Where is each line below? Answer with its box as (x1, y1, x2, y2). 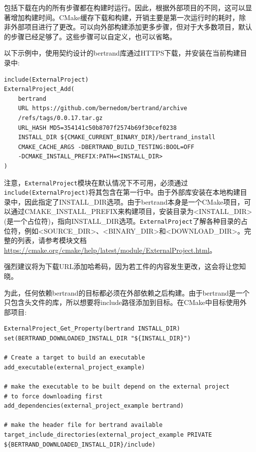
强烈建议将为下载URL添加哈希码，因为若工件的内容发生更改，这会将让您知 (4, 261, 246, 271)
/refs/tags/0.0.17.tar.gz (18, 114, 103, 121)
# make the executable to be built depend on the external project (4, 383, 230, 390)
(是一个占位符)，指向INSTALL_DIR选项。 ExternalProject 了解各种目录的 (4, 216, 241, 226)
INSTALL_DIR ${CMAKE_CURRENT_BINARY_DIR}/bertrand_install (18, 134, 216, 141)
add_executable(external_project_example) (4, 363, 145, 371)
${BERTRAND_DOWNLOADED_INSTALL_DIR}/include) (4, 441, 156, 448)
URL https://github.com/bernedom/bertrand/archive (18, 105, 188, 112)
